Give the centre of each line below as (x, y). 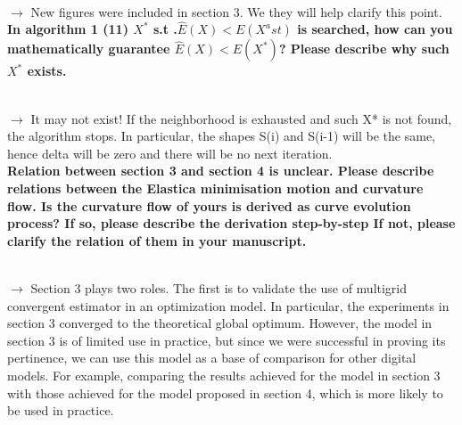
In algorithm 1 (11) (68, 29)
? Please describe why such (364, 49)
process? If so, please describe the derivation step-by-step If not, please (231, 223)
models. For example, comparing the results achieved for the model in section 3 (224, 375)
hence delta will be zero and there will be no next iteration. (170, 153)
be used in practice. (61, 410)
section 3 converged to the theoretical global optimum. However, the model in (220, 323)
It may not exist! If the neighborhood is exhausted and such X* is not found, (241, 118)
